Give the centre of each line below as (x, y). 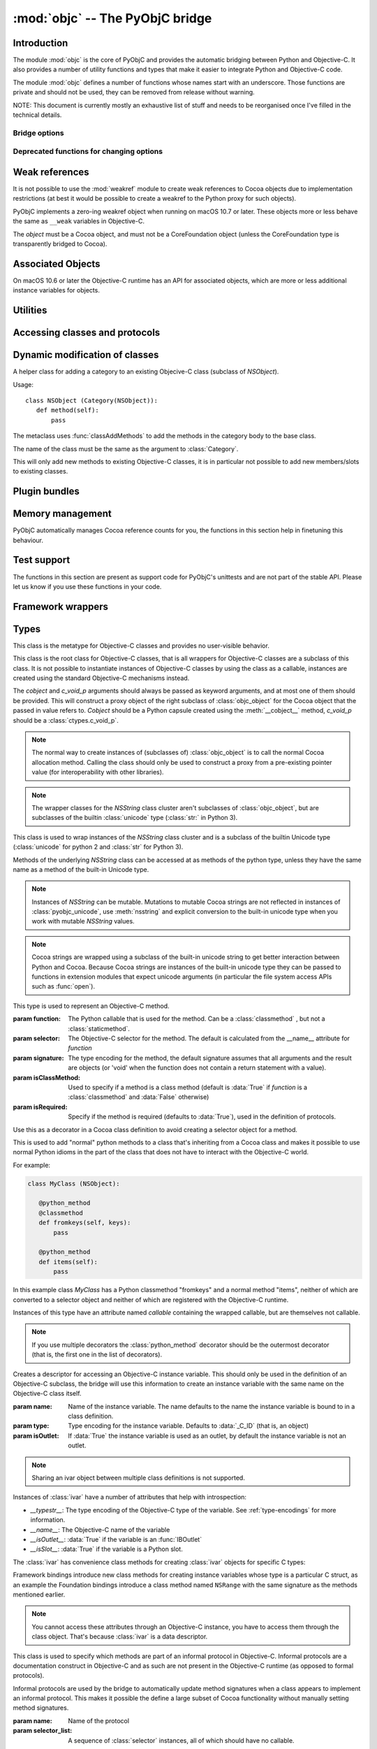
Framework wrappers (60, 606)
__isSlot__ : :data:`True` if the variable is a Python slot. (106, 1549)
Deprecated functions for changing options (88, 152)
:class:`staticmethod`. (99, 1028)
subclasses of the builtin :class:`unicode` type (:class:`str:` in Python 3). (135, 818)
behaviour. (28, 540)
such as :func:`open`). (64, 986)
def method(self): (67, 410)
